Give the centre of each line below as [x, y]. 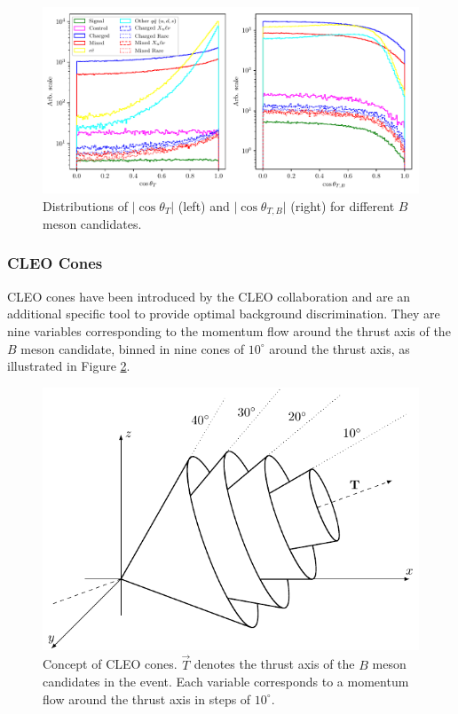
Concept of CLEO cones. [110, 664]
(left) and [204, 205]
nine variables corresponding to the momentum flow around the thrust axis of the [229, 330]
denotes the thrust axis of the [274, 664]
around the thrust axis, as [340, 348]
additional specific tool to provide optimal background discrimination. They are [224, 314]
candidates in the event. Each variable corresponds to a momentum [226, 682]
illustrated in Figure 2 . [69, 366]
